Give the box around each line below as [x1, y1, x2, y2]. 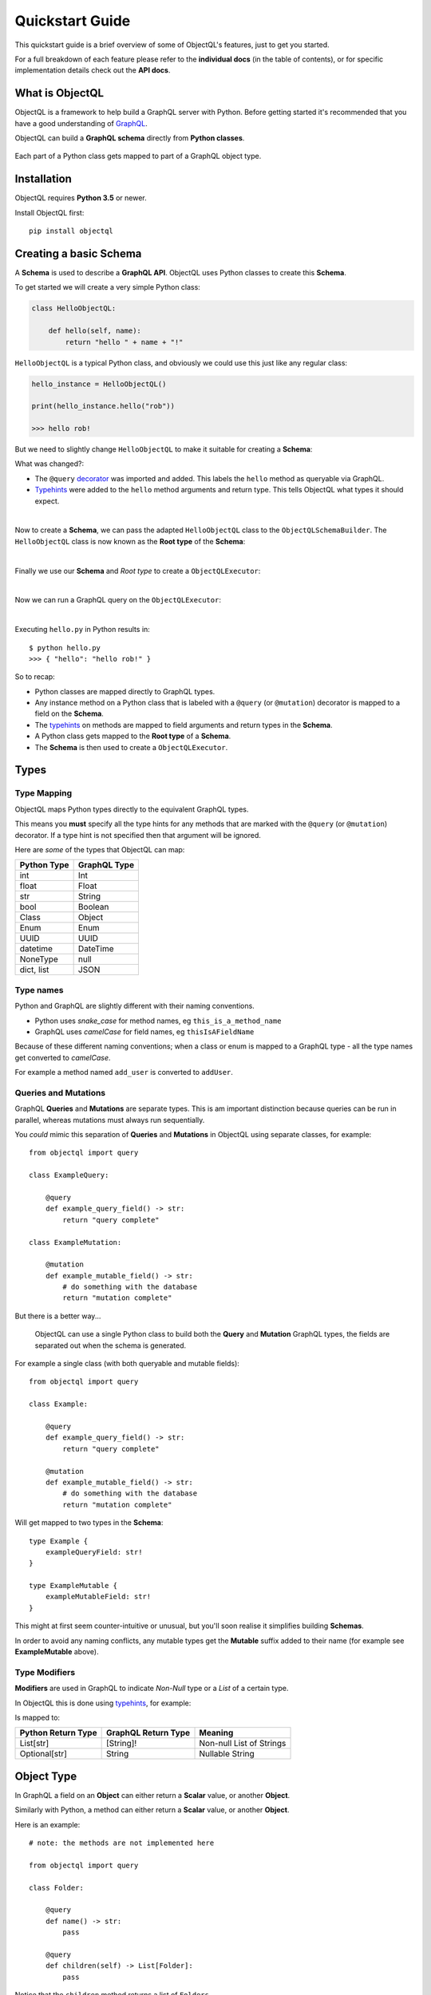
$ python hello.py [29, 643, 101, 652]
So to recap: [14, 672, 55, 681]
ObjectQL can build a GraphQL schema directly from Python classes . [14, 133, 245, 143]
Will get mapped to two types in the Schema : [14, 1518, 164, 1527]
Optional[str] [19, 1748, 68, 1760]
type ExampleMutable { [29, 1581, 118, 1590]
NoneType [19, 954, 59, 965]
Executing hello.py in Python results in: [14, 625, 151, 634]
